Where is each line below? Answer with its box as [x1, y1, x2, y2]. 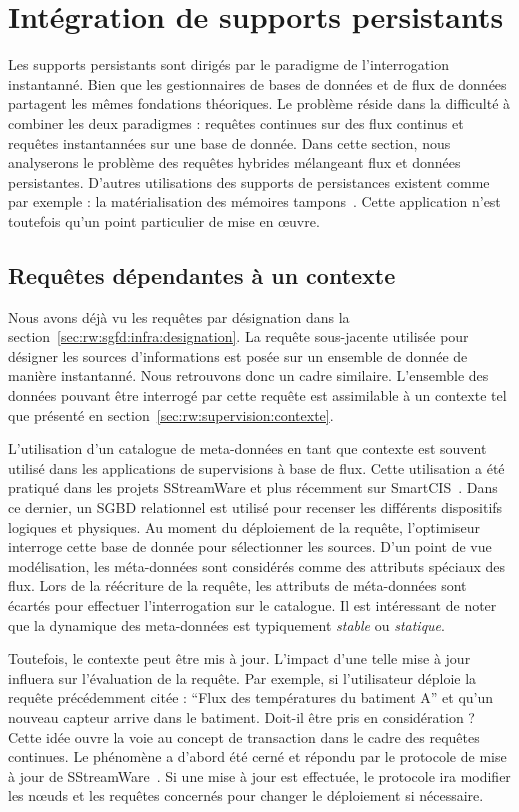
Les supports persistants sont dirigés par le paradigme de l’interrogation [8, 54, 449, 75]
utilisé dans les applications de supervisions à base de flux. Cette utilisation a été [8, 457, 505, 478]
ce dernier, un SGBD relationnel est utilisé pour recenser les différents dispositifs [8, 497, 503, 518]
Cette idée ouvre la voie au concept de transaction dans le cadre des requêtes [8, 726, 480, 747]
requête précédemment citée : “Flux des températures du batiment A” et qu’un [8, 687, 494, 708]
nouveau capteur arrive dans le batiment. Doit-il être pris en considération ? [8, 706, 475, 727]
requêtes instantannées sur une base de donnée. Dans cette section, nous [8, 132, 451, 153]
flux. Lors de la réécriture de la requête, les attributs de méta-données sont [8, 575, 467, 596]
